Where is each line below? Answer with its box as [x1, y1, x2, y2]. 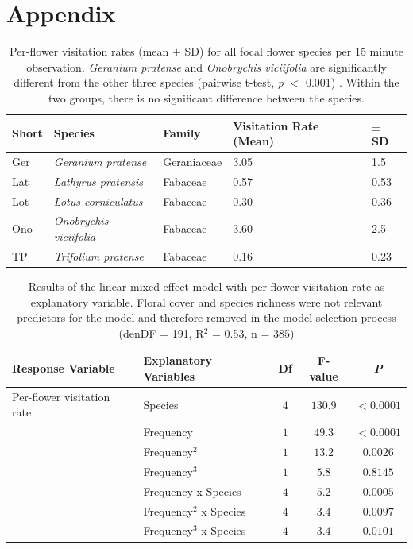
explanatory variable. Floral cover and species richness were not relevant [30, 293, 383, 310]
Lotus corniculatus [53, 192, 143, 209]
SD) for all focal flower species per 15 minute [184, 43, 403, 60]
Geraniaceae [163, 153, 222, 169]
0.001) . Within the [305, 74, 399, 91]
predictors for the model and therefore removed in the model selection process [17, 309, 396, 326]
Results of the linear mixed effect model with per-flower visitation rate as [28, 278, 385, 294]
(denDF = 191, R [118, 324, 204, 341]
